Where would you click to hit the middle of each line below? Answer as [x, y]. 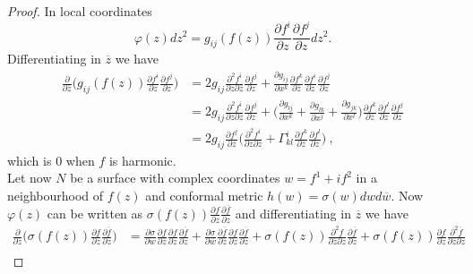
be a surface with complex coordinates [175, 178]
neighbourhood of [56, 196]
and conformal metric [204, 196]
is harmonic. [142, 160]
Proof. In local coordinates [80, 11]
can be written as [95, 213]
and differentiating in [293, 213]
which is [30, 160]
